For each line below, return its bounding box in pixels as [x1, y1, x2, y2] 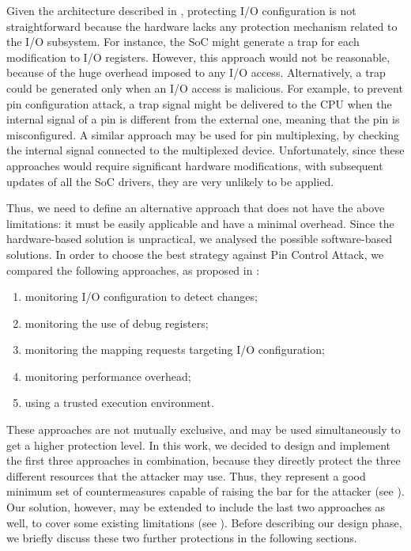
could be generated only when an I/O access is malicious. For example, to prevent [6, 79, 403, 96]
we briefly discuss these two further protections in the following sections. [6, 530, 357, 546]
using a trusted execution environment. [25, 394, 214, 411]
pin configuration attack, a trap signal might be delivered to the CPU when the [6, 95, 392, 112]
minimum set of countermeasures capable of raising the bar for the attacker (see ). [6, 483, 405, 500]
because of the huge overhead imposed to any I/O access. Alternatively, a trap [6, 64, 386, 81]
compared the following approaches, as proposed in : [6, 261, 260, 278]
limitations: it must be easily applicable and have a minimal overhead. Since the [6, 215, 394, 231]
